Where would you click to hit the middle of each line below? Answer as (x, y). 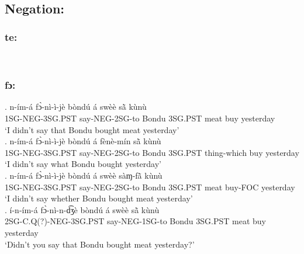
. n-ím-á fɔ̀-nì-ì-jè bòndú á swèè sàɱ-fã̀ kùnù (84, 175)
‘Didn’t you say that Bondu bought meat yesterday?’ (100, 244)
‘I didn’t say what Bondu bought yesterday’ (83, 164)
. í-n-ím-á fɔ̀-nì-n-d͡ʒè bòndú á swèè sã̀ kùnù (82, 209)
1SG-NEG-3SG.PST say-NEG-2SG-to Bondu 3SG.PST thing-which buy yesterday (152, 152)
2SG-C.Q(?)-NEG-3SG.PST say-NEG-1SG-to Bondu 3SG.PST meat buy (135, 221)
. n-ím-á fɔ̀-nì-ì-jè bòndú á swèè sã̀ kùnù (76, 107)
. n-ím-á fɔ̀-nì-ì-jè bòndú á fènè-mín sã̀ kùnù (83, 141)
